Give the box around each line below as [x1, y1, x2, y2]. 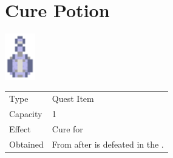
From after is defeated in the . [52, 137, 164, 150]
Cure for [52, 122, 83, 135]
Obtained [9, 137, 44, 150]
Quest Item [52, 92, 94, 105]
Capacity [9, 107, 42, 120]
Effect [9, 122, 31, 135]
